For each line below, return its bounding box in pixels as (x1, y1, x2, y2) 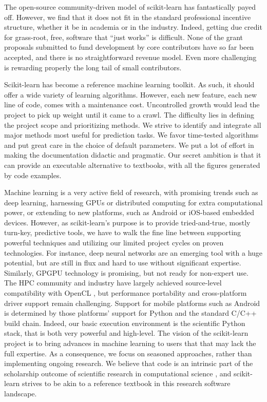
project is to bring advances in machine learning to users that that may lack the (4, 338, 256, 348)
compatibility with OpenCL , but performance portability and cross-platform (4, 288, 247, 298)
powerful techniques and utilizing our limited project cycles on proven (4, 237, 224, 248)
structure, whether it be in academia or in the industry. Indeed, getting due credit (4, 22, 262, 32)
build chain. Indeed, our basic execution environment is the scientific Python (4, 317, 245, 328)
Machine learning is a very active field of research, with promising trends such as (4, 187, 258, 198)
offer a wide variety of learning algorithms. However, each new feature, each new (4, 89, 257, 100)
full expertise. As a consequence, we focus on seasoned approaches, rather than (4, 348, 252, 358)
